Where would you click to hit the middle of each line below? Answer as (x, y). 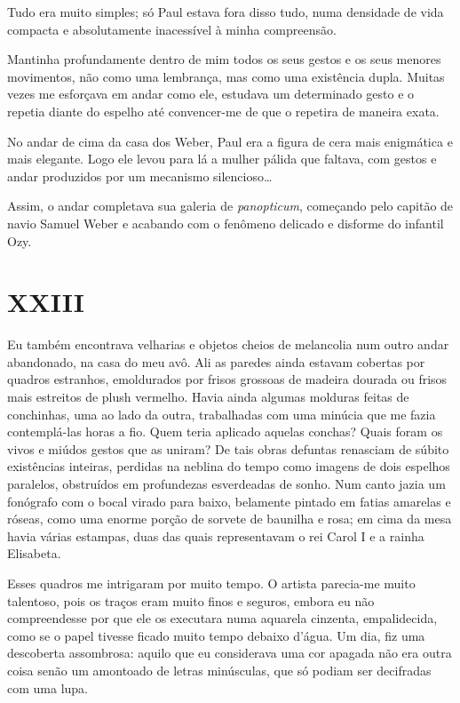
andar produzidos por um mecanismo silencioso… (140, 176)
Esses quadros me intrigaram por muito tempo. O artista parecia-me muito (211, 583)
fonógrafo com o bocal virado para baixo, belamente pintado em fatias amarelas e (229, 501)
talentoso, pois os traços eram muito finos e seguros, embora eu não (191, 600)
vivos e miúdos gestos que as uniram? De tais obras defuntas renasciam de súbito (228, 448)
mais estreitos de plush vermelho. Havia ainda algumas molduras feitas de (208, 397)
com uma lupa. (48, 687)
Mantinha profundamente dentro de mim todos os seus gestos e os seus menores (224, 59)
